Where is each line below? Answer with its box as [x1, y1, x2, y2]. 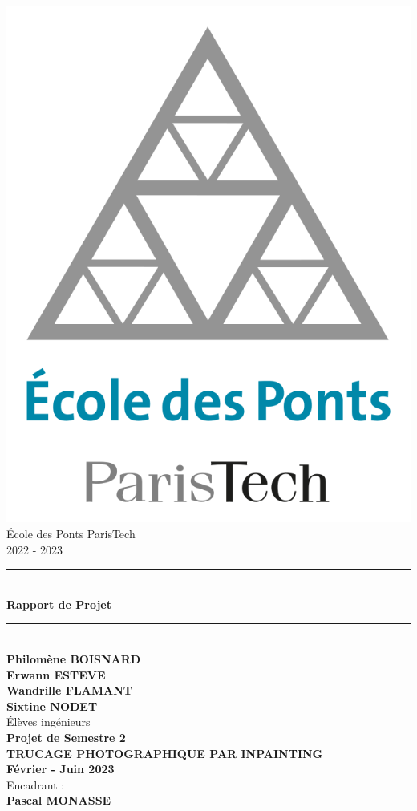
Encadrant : [6, 776, 65, 793]
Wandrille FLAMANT [6, 682, 133, 699]
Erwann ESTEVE [6, 666, 106, 683]
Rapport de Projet [6, 595, 111, 612]
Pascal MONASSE [6, 792, 111, 809]
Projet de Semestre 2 [6, 728, 126, 745]
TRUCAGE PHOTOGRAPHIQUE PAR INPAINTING [6, 744, 323, 761]
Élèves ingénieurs [6, 713, 91, 730]
